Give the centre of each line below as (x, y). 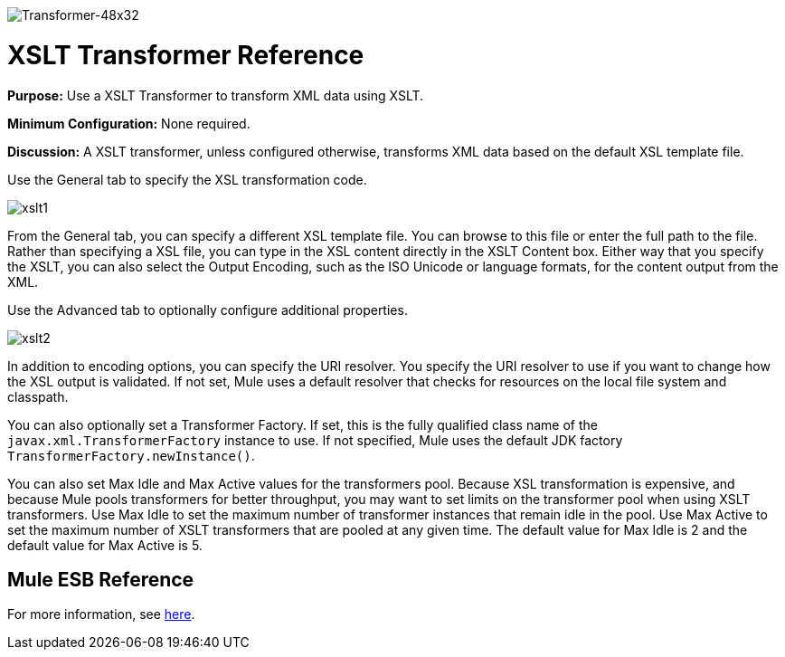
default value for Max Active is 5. (105, 545)
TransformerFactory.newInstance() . (131, 455)
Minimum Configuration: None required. (129, 123)
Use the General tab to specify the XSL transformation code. (187, 179)
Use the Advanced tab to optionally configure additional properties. (208, 309)
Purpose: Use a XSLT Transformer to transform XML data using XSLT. (216, 95)
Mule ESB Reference (101, 579)
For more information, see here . (101, 614)
